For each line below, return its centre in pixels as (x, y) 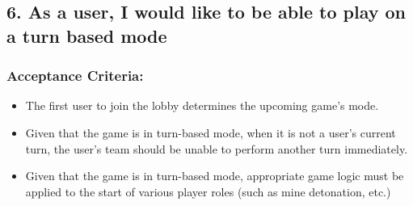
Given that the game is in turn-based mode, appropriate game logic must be (215, 176)
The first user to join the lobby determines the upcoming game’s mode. (202, 105)
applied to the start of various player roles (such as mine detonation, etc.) (208, 191)
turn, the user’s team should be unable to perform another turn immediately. (217, 148)
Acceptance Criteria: (75, 76)
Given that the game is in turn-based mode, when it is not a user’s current (211, 132)
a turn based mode (87, 35)
